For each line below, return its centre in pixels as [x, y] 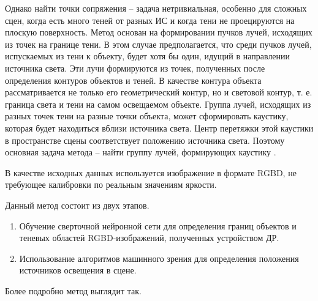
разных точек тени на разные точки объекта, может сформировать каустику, [147, 116]
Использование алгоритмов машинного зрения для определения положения [159, 258]
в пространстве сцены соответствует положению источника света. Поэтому [145, 140]
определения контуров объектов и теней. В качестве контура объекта [133, 80]
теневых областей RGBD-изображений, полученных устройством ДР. [149, 238]
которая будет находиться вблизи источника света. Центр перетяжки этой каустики [159, 128]
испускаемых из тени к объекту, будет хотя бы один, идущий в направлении [148, 56]
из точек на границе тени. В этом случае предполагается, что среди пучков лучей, [158, 44]
